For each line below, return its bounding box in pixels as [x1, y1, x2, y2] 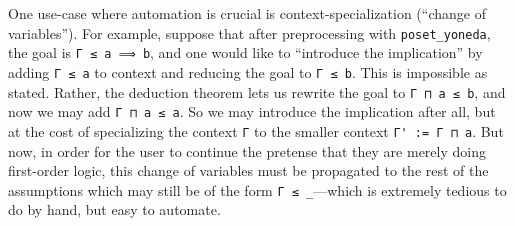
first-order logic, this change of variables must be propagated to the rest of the [8, 160, 489, 181]
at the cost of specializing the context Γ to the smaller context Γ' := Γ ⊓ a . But [8, 120, 504, 141]
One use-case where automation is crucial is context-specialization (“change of [8, 3, 486, 23]
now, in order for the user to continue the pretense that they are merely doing [8, 140, 486, 161]
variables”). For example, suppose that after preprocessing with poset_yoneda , [8, 22, 491, 43]
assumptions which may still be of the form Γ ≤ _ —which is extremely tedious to [8, 179, 507, 200]
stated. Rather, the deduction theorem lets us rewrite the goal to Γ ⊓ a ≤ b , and [8, 81, 506, 102]
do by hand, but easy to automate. [8, 199, 221, 220]
